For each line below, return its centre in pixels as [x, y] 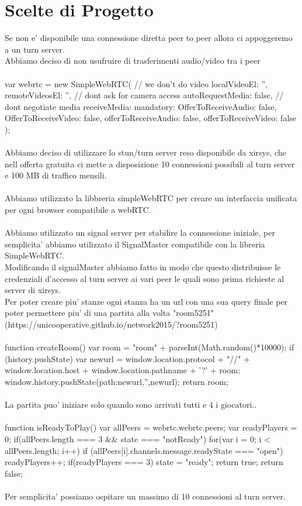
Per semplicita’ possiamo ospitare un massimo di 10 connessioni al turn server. [145, 496]
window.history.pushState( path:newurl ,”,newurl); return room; [117, 381]
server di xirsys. [33, 290]
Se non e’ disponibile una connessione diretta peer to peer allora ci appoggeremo [149, 38]
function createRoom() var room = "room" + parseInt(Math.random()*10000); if [150, 347]
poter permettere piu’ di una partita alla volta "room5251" [109, 313]
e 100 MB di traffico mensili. [56, 175]
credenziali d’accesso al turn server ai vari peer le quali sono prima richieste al [145, 278]
